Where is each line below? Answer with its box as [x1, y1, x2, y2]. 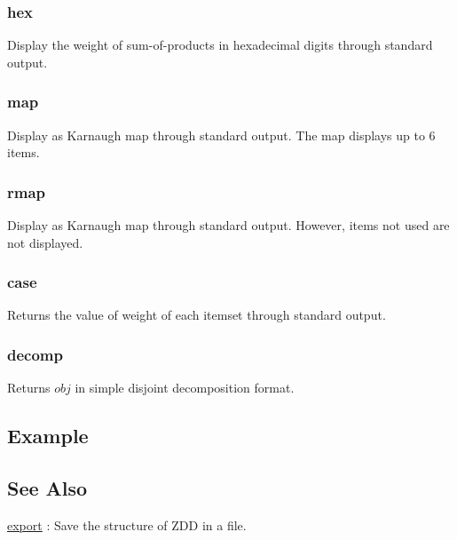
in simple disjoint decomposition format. [75, 378, 295, 397]
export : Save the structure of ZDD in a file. [7, 515, 247, 534]
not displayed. [7, 233, 83, 251]
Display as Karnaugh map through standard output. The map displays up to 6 [7, 125, 436, 144]
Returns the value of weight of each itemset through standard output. [7, 306, 386, 324]
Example [7, 422, 89, 449]
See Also [7, 474, 88, 502]
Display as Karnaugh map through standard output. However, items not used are [7, 216, 450, 234]
